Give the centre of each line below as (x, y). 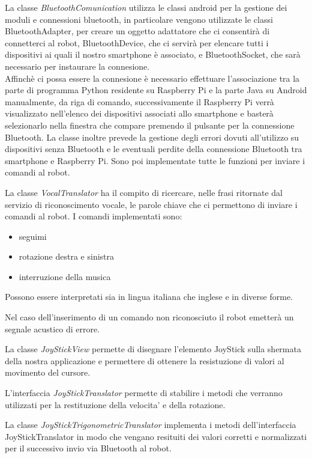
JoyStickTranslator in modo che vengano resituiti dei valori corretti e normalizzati (156, 436)
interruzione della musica (65, 276)
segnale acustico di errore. (52, 328)
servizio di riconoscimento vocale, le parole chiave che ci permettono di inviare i (151, 204)
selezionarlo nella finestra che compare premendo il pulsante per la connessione (150, 125)
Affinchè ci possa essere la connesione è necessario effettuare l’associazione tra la (152, 78)
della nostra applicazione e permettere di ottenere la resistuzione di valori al (145, 360)
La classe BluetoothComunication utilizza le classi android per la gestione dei (146, 7)
